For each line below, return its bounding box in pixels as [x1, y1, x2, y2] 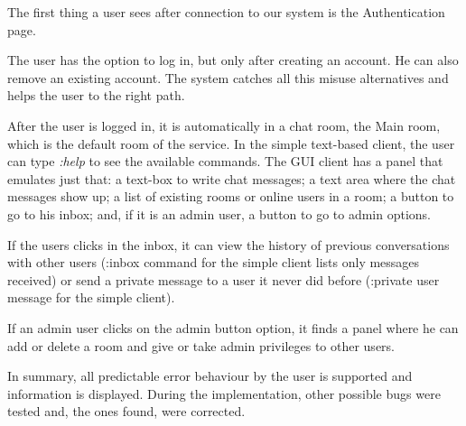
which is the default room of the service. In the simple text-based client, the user [7, 134, 455, 153]
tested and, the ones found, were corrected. [7, 402, 246, 421]
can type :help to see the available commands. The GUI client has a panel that [7, 152, 443, 171]
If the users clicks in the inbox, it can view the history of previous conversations [7, 235, 450, 254]
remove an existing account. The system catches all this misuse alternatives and [7, 68, 449, 87]
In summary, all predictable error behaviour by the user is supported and [7, 366, 413, 385]
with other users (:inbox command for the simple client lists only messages [7, 253, 420, 272]
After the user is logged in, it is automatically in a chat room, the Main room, [7, 116, 441, 134]
